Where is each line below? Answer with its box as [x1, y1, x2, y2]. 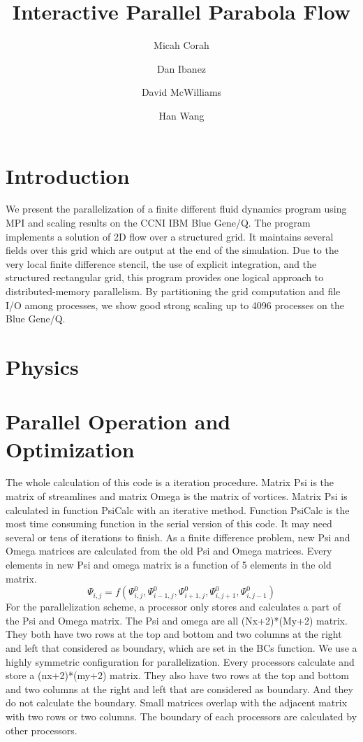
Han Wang [158, 108, 205, 122]
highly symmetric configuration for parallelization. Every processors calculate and [6, 654, 355, 669]
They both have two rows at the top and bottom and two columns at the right [6, 627, 342, 641]
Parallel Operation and [6, 407, 231, 436]
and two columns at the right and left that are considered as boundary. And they [6, 681, 353, 696]
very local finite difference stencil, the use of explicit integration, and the [6, 256, 317, 271]
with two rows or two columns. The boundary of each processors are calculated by [6, 708, 357, 723]
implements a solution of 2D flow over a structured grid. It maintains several [6, 229, 334, 243]
